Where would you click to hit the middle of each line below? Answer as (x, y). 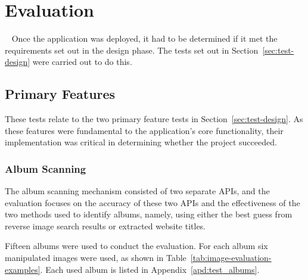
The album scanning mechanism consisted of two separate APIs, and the (137, 191)
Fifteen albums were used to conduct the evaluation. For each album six (136, 246)
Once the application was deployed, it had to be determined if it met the (144, 38)
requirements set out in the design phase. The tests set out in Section (132, 50)
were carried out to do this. (82, 62)
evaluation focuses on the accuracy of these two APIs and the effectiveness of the (153, 202)
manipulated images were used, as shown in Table (96, 258)
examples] (23, 269)
